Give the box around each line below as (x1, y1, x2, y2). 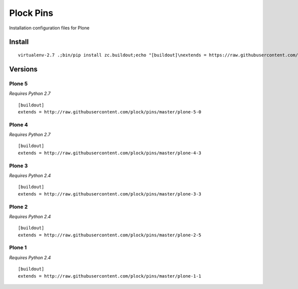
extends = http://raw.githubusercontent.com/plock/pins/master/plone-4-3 (18, 150, 202, 156)
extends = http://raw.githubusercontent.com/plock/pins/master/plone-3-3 (18, 191, 202, 196)
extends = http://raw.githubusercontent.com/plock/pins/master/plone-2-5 (18, 232, 202, 238)
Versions (9, 65, 38, 73)
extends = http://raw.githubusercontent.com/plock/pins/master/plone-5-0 (18, 109, 202, 114)
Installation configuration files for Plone (9, 25, 89, 31)
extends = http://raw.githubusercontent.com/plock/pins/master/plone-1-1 (18, 273, 202, 279)
